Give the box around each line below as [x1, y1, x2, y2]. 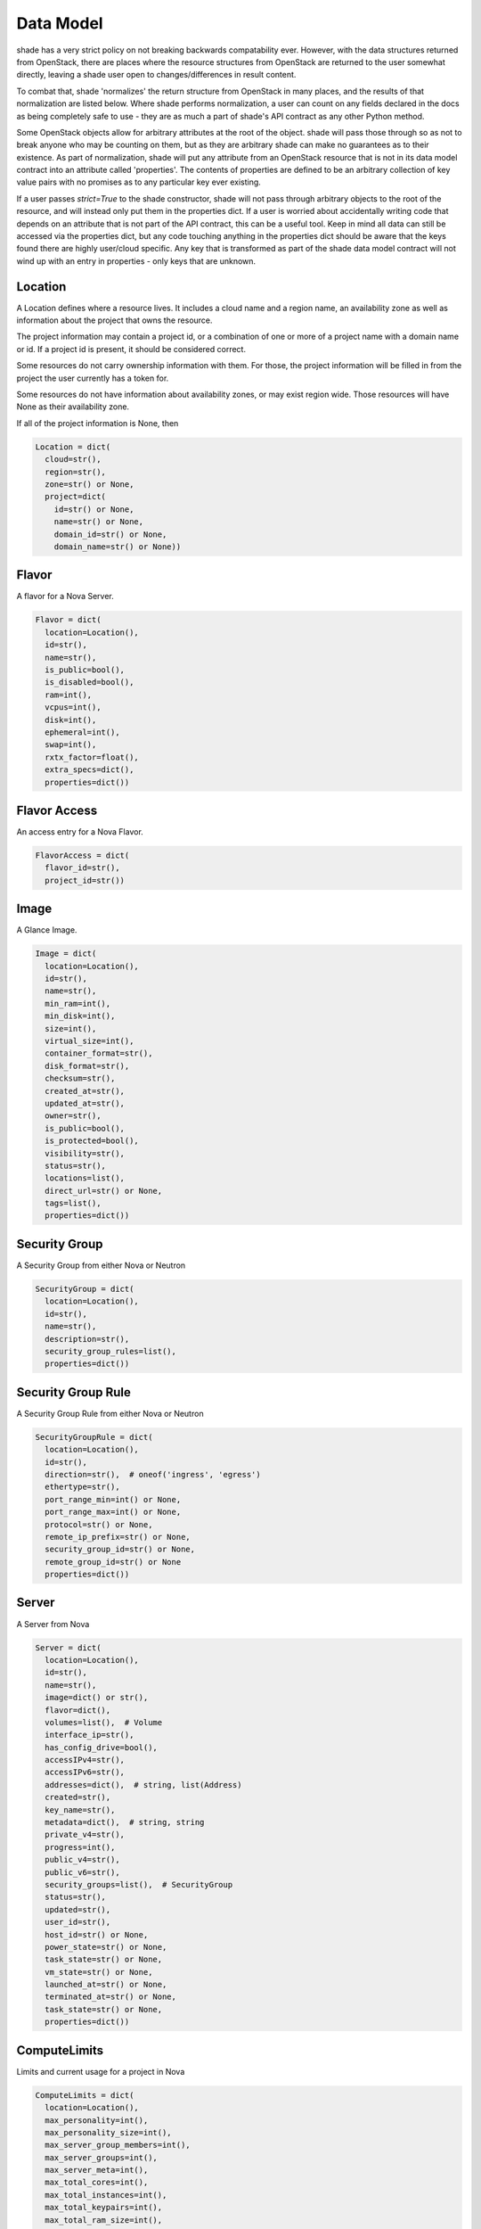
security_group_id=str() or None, [45, 1544, 196, 1555]
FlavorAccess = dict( [35, 850, 130, 860]
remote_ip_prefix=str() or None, [45, 1532, 191, 1542]
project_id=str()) [45, 875, 125, 885]
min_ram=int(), [45, 999, 111, 1008]
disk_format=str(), [45, 1061, 130, 1071]
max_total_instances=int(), [45, 2190, 167, 2200]
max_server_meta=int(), [45, 2165, 149, 2176]
